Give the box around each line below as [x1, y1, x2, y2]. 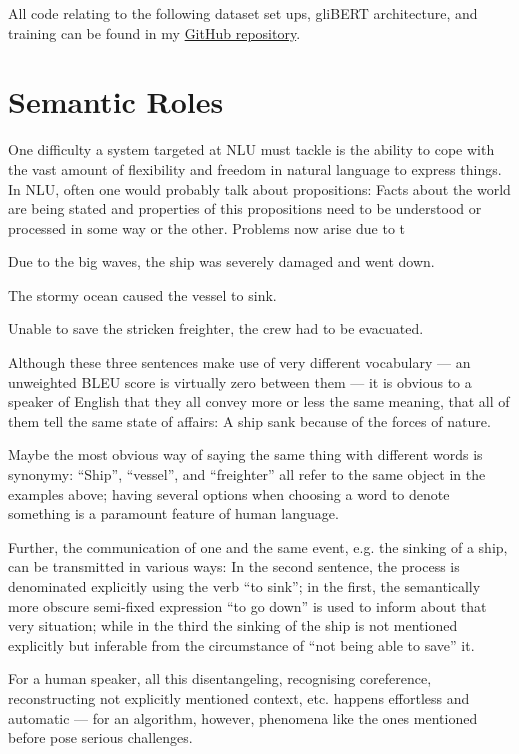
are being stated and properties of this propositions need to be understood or [8, 198, 482, 219]
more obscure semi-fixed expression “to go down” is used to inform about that [8, 595, 487, 616]
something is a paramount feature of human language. [8, 503, 339, 524]
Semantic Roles [8, 81, 224, 122]
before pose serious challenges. [8, 727, 193, 748]
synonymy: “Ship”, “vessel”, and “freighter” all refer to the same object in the [8, 464, 486, 485]
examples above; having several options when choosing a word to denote [8, 483, 450, 504]
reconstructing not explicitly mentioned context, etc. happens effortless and [8, 687, 470, 708]
